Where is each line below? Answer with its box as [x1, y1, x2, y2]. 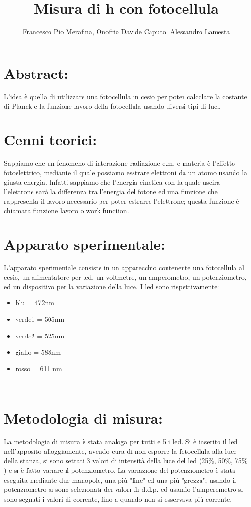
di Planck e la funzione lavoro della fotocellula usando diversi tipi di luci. [4, 101, 221, 111]
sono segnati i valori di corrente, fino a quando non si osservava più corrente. [4, 493, 232, 504]
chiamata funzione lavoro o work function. [4, 205, 129, 215]
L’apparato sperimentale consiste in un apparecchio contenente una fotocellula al [4, 262, 244, 272]
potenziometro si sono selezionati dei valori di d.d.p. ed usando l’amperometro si [4, 484, 243, 494]
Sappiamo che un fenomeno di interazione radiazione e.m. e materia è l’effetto [4, 157, 235, 168]
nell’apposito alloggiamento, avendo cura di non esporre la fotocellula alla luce [4, 446, 237, 456]
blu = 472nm [15, 298, 54, 308]
